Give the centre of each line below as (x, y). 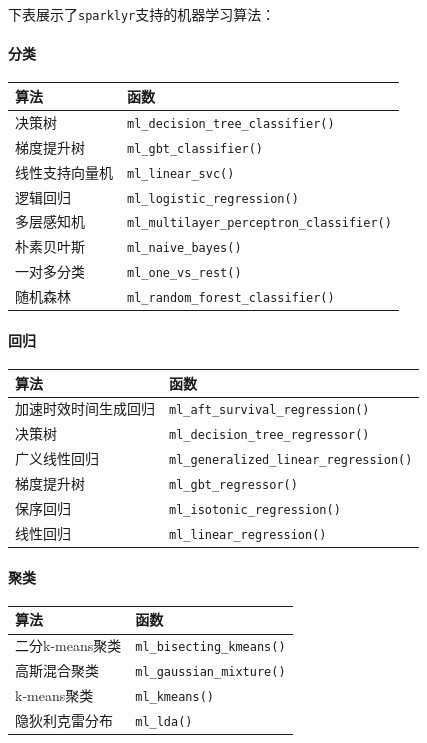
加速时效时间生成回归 (85, 408)
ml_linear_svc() (181, 173)
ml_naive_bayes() (184, 248)
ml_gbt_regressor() (233, 485)
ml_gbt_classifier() (195, 148)
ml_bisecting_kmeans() (210, 647)
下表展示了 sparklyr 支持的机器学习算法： (142, 14)
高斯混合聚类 (57, 670)
